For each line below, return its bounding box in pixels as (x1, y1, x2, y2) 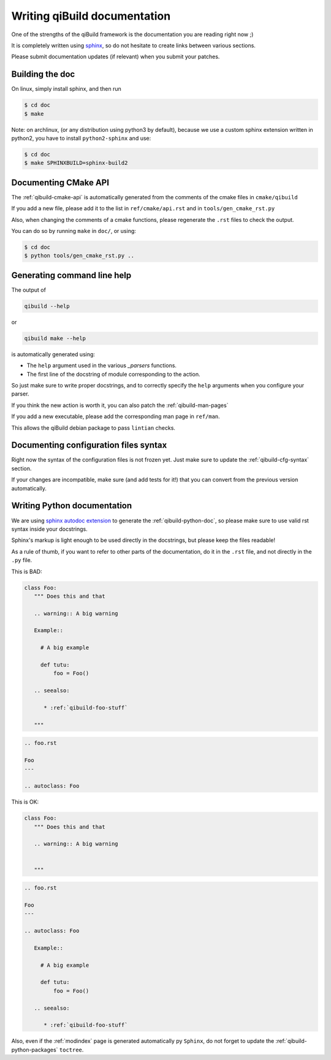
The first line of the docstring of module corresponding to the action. (26, 370, 200, 378)
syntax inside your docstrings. (11, 525, 88, 533)
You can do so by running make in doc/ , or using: (11, 227, 136, 235)
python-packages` (11, 1046, 58, 1053)
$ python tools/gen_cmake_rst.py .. (24, 252, 135, 259)
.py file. (11, 557, 32, 564)
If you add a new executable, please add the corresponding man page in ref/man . (11, 413, 220, 420)
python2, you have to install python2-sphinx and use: (11, 134, 151, 142)
